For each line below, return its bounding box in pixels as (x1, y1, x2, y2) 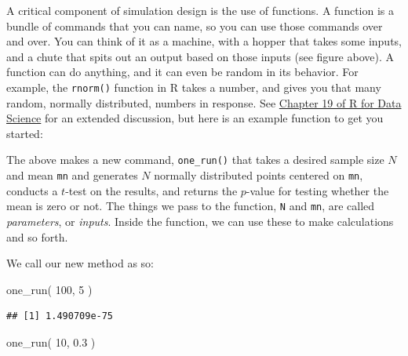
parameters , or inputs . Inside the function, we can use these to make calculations (6, 213, 394, 229)
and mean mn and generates (6, 167, 138, 183)
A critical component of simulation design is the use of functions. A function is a (6, 2, 395, 18)
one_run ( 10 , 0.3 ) (6, 333, 96, 350)
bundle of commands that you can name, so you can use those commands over (6, 17, 383, 34)
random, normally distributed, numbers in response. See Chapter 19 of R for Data (6, 94, 402, 111)
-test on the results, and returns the (65, 182, 238, 198)
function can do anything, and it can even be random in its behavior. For (6, 64, 359, 80)
